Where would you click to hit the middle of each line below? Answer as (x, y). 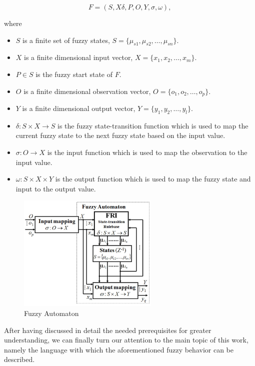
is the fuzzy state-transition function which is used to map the (153, 125)
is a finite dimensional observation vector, (87, 91)
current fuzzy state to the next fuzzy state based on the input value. (120, 135)
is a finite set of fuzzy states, (66, 40)
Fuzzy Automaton (51, 313)
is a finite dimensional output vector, (79, 108)
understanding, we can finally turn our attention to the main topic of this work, (126, 340)
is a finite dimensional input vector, (78, 57)
